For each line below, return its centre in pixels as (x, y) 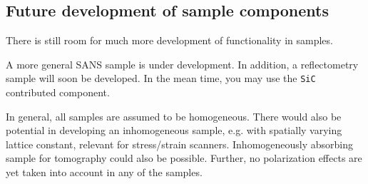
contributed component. (58, 92)
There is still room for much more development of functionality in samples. (169, 40)
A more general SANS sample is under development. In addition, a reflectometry (182, 64)
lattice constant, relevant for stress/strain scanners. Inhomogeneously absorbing (180, 144)
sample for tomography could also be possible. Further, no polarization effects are (184, 158)
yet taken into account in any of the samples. (104, 172)
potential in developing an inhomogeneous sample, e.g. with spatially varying (174, 130)
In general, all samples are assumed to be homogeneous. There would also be (174, 116)
